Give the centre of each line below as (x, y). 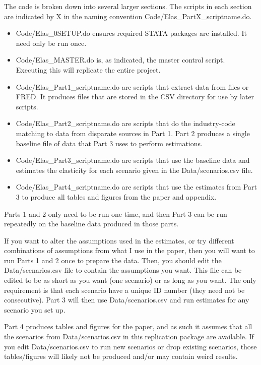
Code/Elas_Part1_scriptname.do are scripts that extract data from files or (132, 86)
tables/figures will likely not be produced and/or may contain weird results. (121, 356)
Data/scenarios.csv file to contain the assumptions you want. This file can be (123, 270)
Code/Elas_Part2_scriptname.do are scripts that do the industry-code (125, 123)
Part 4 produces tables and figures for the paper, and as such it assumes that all (128, 326)
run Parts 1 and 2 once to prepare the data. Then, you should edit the (113, 260)
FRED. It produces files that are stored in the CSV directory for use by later (135, 97)
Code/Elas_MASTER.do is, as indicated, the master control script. (120, 60)
